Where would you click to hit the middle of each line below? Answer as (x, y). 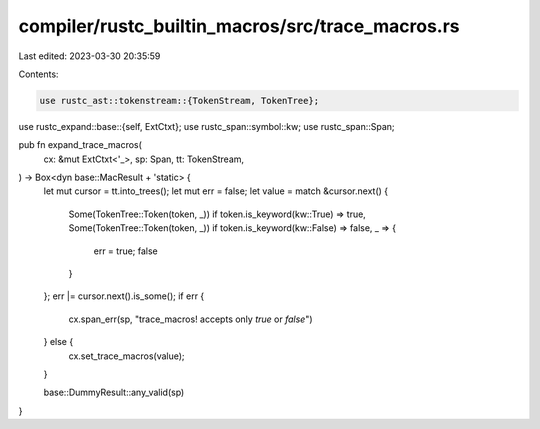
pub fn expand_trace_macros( (80, 145)
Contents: (38, 74)
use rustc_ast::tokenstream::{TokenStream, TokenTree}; (179, 100)
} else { (58, 342)
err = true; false (126, 251)
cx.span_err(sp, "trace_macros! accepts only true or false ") (191, 319)
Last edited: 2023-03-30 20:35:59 (89, 56)
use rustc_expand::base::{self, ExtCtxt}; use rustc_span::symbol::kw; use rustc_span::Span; (206, 126)
